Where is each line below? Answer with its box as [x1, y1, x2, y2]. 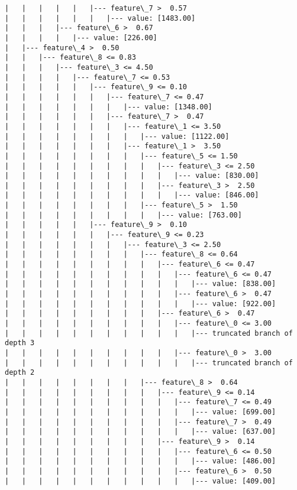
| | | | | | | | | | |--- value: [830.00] [5, 171, 259, 180]
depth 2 [5, 368, 35, 377]
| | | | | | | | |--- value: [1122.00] [5, 132, 230, 141]
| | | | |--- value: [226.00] [5, 33, 157, 42]
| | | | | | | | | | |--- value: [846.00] [5, 191, 259, 200]
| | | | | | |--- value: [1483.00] [5, 14, 196, 22]
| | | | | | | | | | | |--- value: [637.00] [5, 427, 276, 436]
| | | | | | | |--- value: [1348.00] [5, 102, 212, 111]
